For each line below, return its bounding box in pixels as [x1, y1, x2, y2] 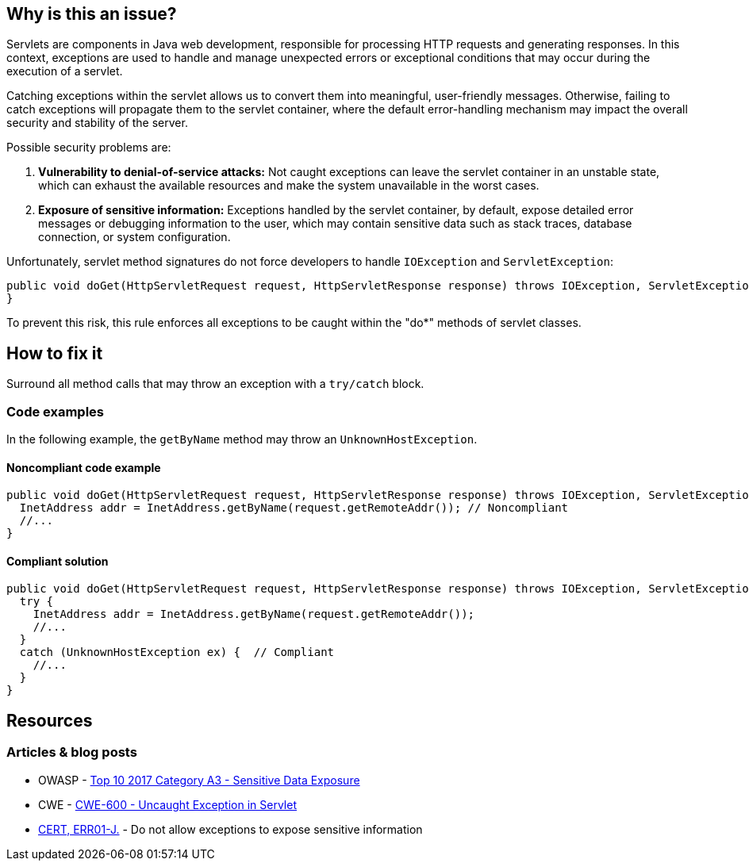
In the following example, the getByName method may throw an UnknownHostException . [6, 432, 478, 447]
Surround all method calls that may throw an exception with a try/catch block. [6, 377, 424, 391]
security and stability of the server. [6, 116, 188, 130]
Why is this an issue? [6, 4, 177, 24]
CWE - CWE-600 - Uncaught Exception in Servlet [38, 797, 297, 811]
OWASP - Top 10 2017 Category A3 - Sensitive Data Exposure [38, 773, 360, 787]
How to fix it [6, 343, 103, 363]
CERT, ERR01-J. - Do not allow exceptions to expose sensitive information [38, 822, 423, 836]
